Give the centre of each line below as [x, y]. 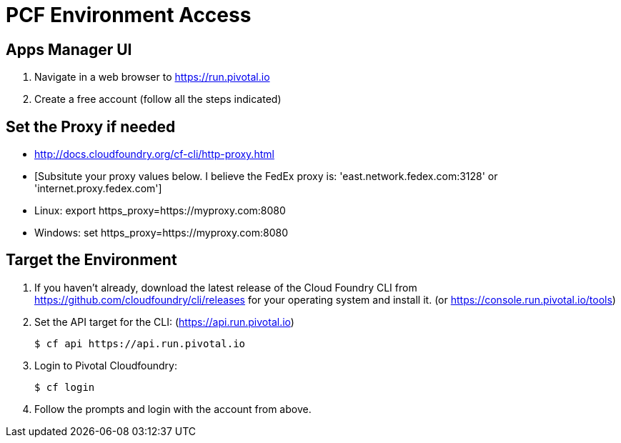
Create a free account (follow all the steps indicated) [158, 99]
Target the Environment [91, 260]
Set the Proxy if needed [91, 126]
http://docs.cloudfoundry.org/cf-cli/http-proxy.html [154, 154]
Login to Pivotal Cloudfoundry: [106, 365]
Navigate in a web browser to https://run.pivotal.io [152, 77]
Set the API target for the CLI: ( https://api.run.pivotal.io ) [164, 322]
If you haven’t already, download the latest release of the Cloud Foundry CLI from [226, 287]
